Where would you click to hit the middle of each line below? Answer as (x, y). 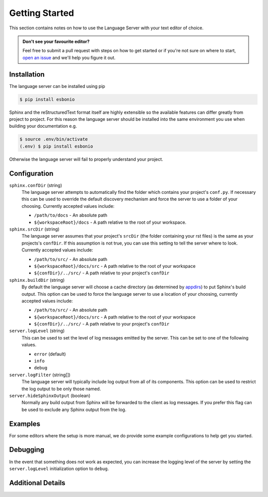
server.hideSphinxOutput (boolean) (50, 396)
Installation (27, 74)
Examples (25, 424)
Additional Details (37, 483)
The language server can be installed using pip (57, 86)
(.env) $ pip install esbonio (56, 146)
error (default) (50, 354)
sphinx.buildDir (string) (37, 280)
